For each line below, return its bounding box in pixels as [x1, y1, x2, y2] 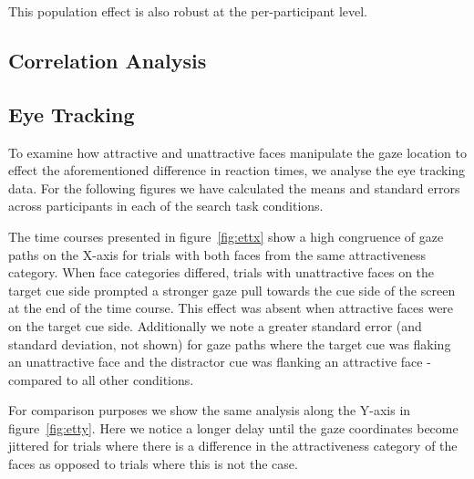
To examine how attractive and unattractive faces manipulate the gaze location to [8, 142, 467, 161]
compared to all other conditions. [8, 370, 194, 389]
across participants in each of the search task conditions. [8, 196, 324, 215]
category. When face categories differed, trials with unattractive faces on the [8, 263, 435, 282]
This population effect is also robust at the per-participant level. [8, 2, 367, 20]
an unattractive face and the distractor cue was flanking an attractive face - [8, 352, 431, 371]
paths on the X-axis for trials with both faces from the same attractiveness [8, 245, 426, 264]
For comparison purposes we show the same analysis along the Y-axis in [8, 401, 411, 420]
